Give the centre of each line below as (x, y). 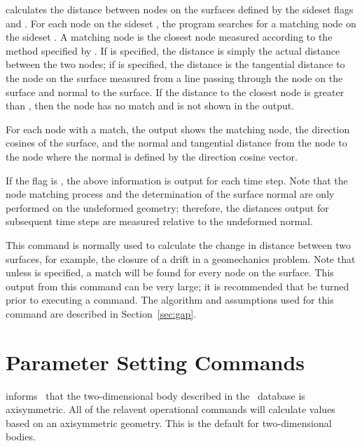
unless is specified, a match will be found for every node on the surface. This (170, 272)
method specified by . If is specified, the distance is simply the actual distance (173, 50)
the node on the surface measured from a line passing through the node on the (174, 77)
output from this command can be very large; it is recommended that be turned (177, 286)
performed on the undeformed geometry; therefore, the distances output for (167, 207)
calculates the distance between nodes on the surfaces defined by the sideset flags (180, 9)
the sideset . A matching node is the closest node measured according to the (169, 37)
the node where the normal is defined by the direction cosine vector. (152, 156)
